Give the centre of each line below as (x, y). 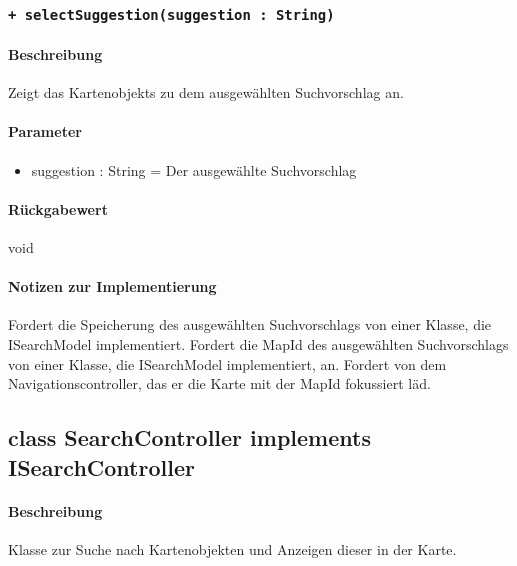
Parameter (45, 131)
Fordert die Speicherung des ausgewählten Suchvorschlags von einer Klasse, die (250, 324)
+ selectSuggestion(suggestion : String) (171, 14)
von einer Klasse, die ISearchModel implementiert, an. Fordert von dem (227, 363)
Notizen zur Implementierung (112, 286)
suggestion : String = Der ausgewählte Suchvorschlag (194, 169)
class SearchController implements (189, 437)
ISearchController (101, 466)
